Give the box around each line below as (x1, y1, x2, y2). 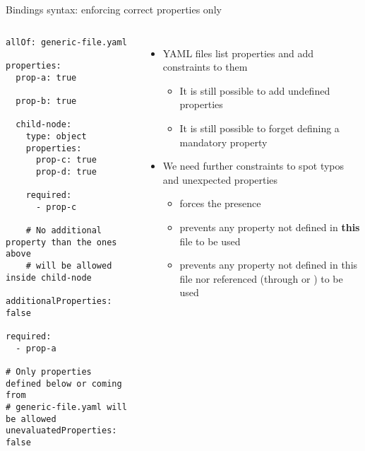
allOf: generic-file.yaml (6, 37, 127, 47)
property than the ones (6, 237, 117, 247)
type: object (25, 131, 87, 141)
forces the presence (179, 196, 261, 211)
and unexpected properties (162, 172, 278, 187)
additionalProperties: (6, 296, 112, 307)
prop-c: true (35, 155, 97, 165)
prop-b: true (16, 95, 77, 106)
